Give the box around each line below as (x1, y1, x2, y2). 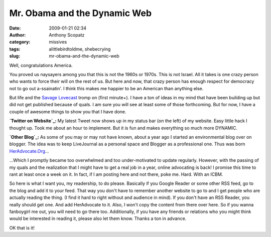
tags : (9, 46, 21, 52)
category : (9, 39, 31, 45)
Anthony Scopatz (49, 32, 85, 38)
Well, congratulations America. (9, 62, 73, 68)
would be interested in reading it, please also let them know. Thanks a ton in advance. (9, 215, 187, 221)
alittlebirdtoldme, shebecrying (49, 46, 111, 52)
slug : (9, 53, 20, 59)
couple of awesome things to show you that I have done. (9, 108, 126, 115)
